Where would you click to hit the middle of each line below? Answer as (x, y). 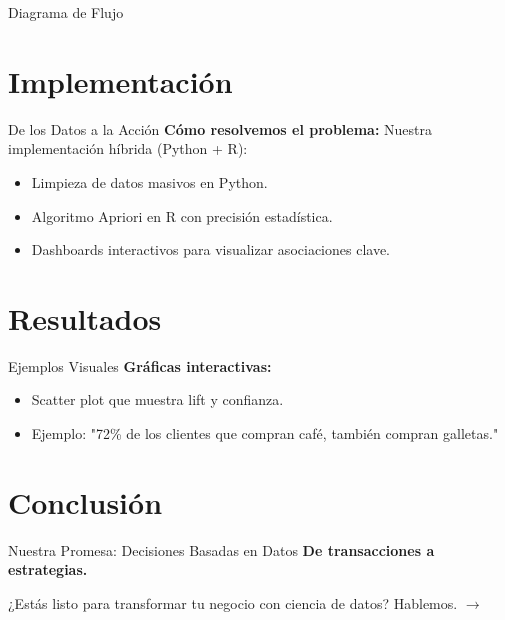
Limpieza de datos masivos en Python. (149, 181)
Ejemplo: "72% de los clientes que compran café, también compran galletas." (265, 433)
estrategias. (48, 569)
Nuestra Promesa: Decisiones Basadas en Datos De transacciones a (221, 549)
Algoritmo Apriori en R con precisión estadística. (182, 215)
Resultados (85, 317)
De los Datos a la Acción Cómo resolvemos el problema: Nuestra (220, 128)
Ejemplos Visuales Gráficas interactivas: (140, 365)
